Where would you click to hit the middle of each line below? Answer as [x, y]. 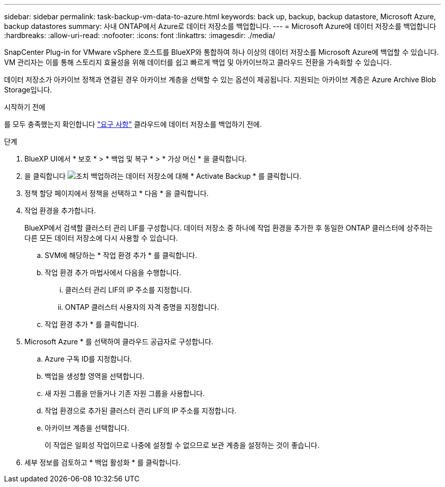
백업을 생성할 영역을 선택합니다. [95, 376]
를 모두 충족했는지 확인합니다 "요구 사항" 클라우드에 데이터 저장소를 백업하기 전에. [133, 124]
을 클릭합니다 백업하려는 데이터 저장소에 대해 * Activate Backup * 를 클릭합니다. [163, 176]
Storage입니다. [28, 90]
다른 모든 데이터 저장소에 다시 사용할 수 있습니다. [101, 238]
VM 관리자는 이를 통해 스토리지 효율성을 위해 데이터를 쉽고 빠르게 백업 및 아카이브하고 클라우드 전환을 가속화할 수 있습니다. [198, 62]
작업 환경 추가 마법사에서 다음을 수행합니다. [113, 272]
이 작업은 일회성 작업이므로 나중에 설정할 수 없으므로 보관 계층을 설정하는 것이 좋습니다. [182, 445]
